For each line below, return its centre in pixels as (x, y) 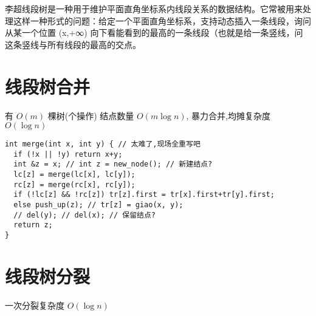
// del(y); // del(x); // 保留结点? (85, 215)
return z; (33, 225)
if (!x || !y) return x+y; (68, 154)
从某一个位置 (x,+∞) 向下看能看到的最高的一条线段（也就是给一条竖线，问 (154, 33)
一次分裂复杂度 (35, 305)
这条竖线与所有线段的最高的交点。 (73, 44)
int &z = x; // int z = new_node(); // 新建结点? (113, 164)
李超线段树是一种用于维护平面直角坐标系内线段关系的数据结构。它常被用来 (154, 9)
